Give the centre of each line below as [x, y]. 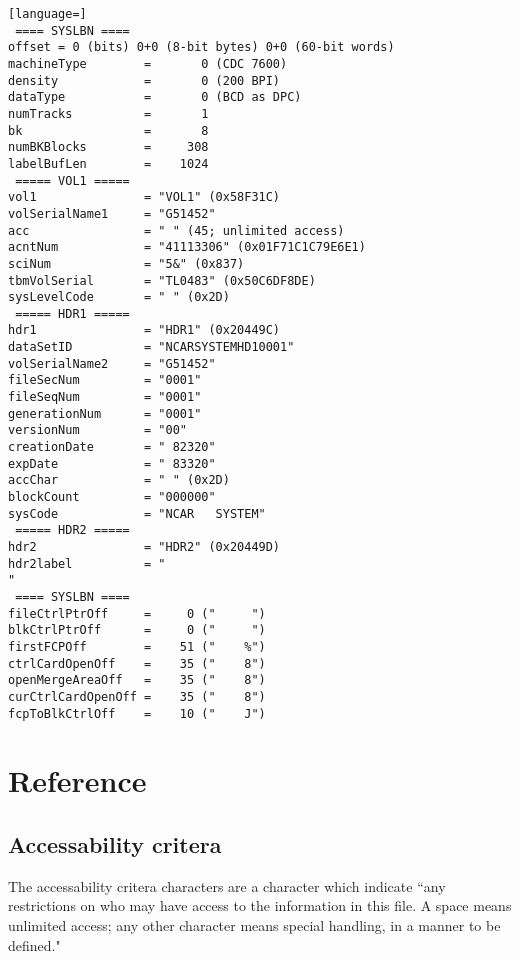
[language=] [47, 14]
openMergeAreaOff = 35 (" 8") [137, 680]
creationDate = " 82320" [112, 447]
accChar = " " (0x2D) [119, 480]
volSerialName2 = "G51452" [112, 363]
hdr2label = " [87, 563]
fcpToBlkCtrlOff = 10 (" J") [137, 713]
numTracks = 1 [108, 113]
